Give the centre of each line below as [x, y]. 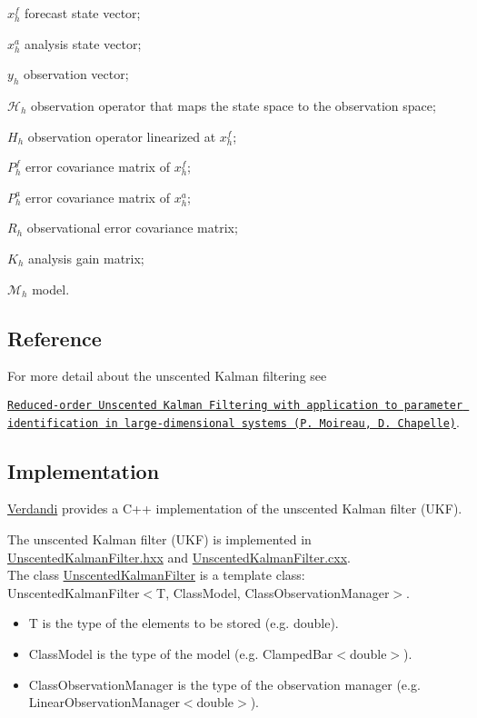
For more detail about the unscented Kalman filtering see [167, 376]
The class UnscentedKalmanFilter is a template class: [156, 575]
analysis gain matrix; [86, 258]
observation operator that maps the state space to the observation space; [234, 105]
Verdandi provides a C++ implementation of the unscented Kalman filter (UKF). [235, 509]
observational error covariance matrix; [132, 228]
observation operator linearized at [122, 136]
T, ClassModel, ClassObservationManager [273, 592]
